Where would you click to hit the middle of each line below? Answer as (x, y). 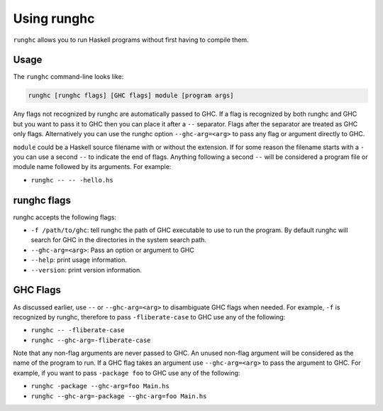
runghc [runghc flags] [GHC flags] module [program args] (131, 95)
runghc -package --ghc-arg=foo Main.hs (100, 386)
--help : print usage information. (79, 260)
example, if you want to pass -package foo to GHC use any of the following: (127, 373)
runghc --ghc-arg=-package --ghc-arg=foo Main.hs (119, 396)
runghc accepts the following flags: (65, 217)
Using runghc (54, 18)
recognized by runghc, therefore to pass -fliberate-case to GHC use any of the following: (149, 317)
